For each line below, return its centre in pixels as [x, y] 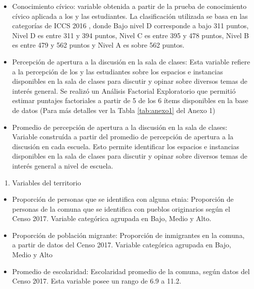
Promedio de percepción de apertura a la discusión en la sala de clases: [120, 127]
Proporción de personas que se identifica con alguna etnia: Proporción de [123, 199]
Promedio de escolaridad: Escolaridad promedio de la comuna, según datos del [131, 271]
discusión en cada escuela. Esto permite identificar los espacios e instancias [126, 146]
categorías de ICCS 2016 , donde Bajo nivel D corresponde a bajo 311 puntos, [130, 26]
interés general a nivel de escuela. [63, 165]
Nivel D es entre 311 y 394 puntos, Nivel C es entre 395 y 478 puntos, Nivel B [130, 35]
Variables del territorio [47, 182]
